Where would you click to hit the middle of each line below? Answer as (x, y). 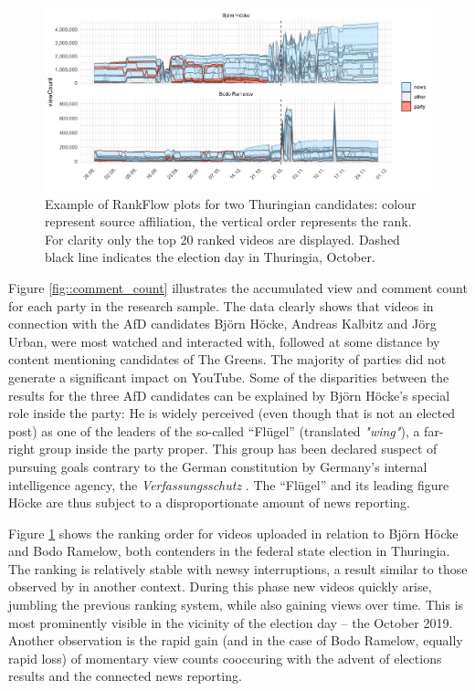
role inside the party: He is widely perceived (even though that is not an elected (232, 413)
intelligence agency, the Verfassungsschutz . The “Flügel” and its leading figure (229, 484)
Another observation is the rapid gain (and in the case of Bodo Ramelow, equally (236, 640)
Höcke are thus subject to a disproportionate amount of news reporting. (209, 503)
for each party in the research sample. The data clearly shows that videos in (221, 305)
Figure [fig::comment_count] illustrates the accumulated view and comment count (238, 287)
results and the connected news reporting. (125, 676)
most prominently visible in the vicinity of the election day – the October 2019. (231, 622)
